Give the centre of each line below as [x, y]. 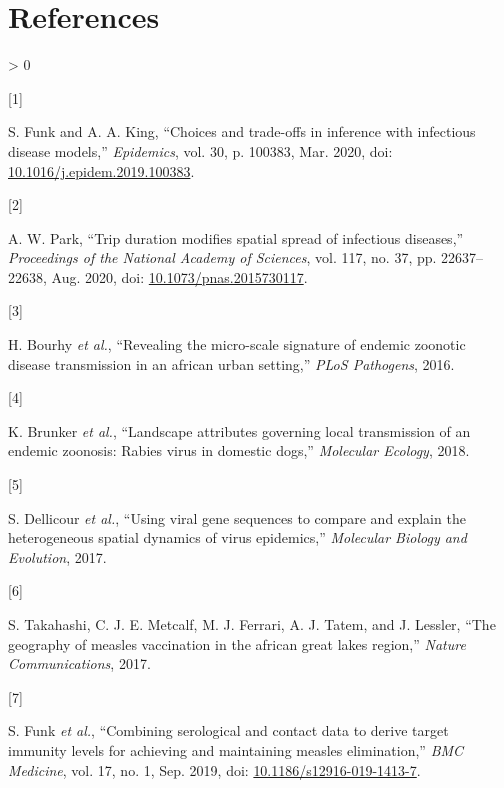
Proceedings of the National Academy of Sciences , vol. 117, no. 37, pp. [222, 257]
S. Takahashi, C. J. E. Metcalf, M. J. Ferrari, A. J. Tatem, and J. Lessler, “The [252, 624]
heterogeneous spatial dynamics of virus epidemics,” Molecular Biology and [237, 537]
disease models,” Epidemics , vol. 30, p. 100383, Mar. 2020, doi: [200, 150]
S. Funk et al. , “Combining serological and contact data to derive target [228, 730]
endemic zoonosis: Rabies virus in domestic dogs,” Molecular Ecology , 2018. [239, 450]
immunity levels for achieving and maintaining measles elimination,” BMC [236, 749]
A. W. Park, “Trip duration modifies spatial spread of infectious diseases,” [236, 237]
